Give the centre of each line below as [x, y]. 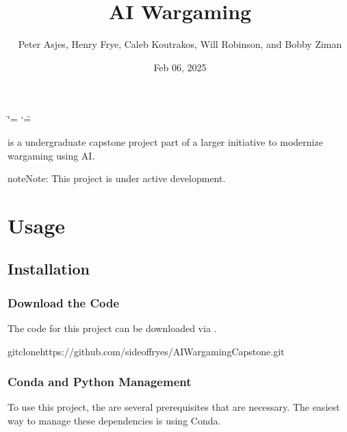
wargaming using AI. [51, 155]
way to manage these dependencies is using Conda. [114, 421]
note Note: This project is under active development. [117, 178]
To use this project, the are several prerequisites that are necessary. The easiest [174, 407]
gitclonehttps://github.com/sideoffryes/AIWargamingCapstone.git [146, 351]
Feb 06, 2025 [180, 67]
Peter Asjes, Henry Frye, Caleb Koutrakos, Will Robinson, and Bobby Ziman [180, 44]
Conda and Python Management [100, 382]
